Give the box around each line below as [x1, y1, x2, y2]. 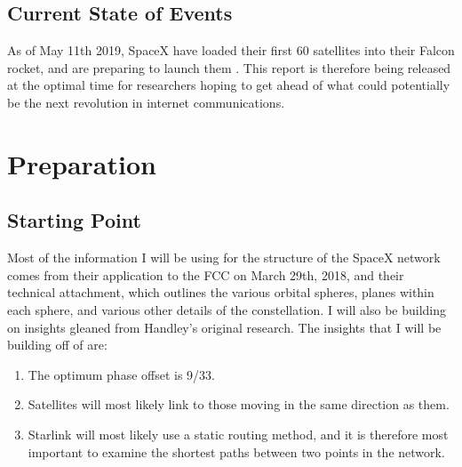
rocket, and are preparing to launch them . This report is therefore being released [7, 58, 451, 76]
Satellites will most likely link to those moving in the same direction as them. [28, 395, 450, 414]
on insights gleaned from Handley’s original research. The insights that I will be [7, 318, 442, 336]
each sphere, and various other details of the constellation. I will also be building [7, 300, 447, 318]
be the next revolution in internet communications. [7, 93, 285, 111]
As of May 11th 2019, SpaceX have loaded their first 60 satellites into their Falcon [7, 41, 455, 60]
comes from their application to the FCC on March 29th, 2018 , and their [7, 265, 404, 284]
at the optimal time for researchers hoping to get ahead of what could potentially [7, 76, 450, 94]
